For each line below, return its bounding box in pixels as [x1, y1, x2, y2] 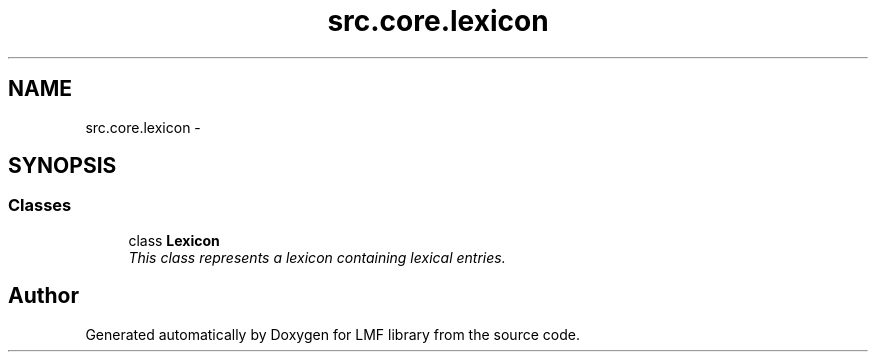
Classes [8, 195, 72, 216]
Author [8, 283, 79, 309]
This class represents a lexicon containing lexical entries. [128, 248, 506, 266]
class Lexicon [128, 231, 220, 249]
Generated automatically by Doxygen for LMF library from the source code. [85, 325, 580, 343]
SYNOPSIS [8, 153, 117, 179]
